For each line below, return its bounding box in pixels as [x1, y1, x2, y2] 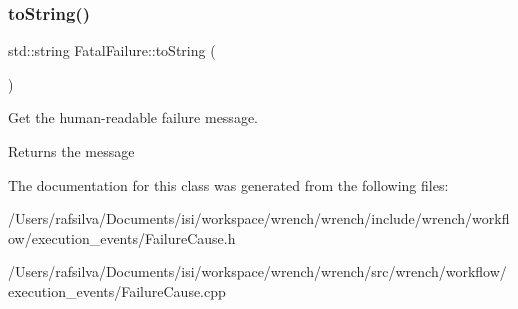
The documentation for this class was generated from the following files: [8, 174, 449, 195]
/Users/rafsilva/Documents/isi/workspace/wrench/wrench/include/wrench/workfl [8, 208, 510, 229]
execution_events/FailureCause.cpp [8, 280, 226, 301]
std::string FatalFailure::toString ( [8, 40, 216, 61]
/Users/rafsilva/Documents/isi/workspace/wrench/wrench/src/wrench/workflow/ [8, 261, 507, 282]
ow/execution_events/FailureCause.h [8, 227, 236, 248]
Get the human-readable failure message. [8, 107, 258, 128]
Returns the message [8, 141, 135, 161]
